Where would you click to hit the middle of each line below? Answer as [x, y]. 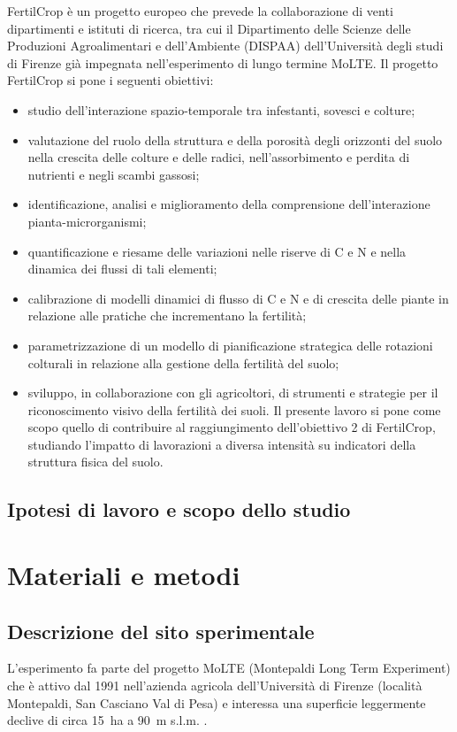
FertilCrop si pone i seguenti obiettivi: [110, 80]
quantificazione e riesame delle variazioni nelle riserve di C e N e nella [217, 251]
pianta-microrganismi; [87, 221]
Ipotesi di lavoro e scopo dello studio [179, 509]
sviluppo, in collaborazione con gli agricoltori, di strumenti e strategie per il [233, 393]
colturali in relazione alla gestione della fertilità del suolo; [183, 362]
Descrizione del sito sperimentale [161, 631]
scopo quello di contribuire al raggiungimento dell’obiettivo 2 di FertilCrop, [232, 427]
